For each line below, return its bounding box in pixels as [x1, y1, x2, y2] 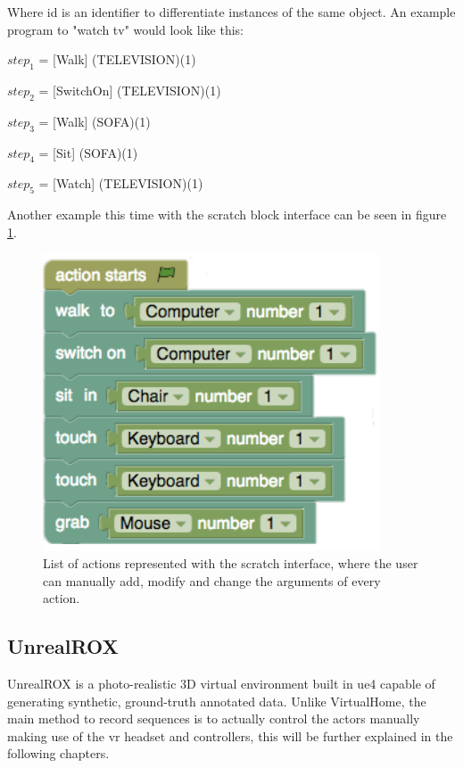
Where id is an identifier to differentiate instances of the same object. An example [7, 3, 456, 21]
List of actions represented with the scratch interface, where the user [43, 553, 418, 572]
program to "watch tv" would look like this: [7, 20, 244, 38]
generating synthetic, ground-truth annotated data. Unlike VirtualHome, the [7, 691, 426, 710]
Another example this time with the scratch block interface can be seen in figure [7, 205, 447, 224]
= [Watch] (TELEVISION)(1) [38, 174, 203, 193]
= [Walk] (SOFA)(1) [38, 111, 151, 130]
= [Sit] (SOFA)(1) [38, 143, 138, 161]
